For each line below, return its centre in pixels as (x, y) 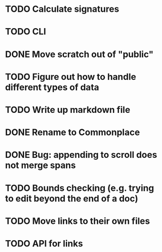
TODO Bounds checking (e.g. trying (80, 188)
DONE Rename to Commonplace (73, 132)
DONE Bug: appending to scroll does (81, 155)
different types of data (52, 87)
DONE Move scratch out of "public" (80, 54)
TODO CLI (26, 32)
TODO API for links (44, 243)
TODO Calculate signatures (62, 9)
